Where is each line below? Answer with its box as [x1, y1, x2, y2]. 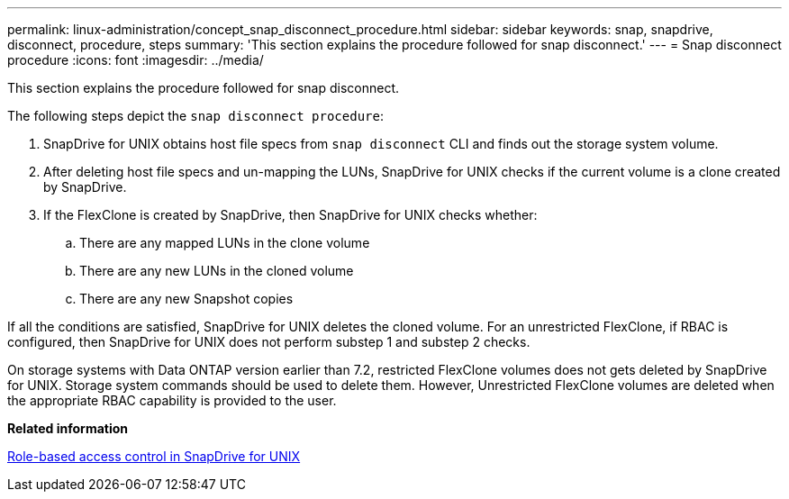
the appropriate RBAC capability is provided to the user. [7, 393, 337, 408]
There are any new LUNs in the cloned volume [79, 263, 354, 278]
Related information [7, 421, 129, 436]
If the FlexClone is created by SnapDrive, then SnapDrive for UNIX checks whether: [43, 207, 538, 222]
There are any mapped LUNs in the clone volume [79, 235, 370, 250]
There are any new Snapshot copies [79, 291, 294, 306]
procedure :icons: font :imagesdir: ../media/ [7, 52, 264, 68]
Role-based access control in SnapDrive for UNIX [7, 449, 301, 464]
